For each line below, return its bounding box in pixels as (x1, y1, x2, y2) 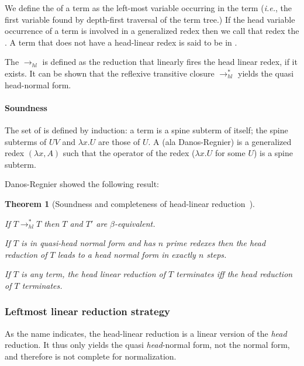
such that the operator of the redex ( (63, 147, 195, 159)
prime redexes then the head (166, 237, 266, 249)
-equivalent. (115, 217, 156, 229)
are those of (98, 135, 140, 147)
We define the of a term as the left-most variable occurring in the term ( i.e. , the (5, 2, 292, 13)
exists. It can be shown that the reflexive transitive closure (5, 67, 215, 79)
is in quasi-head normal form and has (20, 237, 156, 249)
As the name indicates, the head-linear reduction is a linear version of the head (5, 327, 287, 339)
